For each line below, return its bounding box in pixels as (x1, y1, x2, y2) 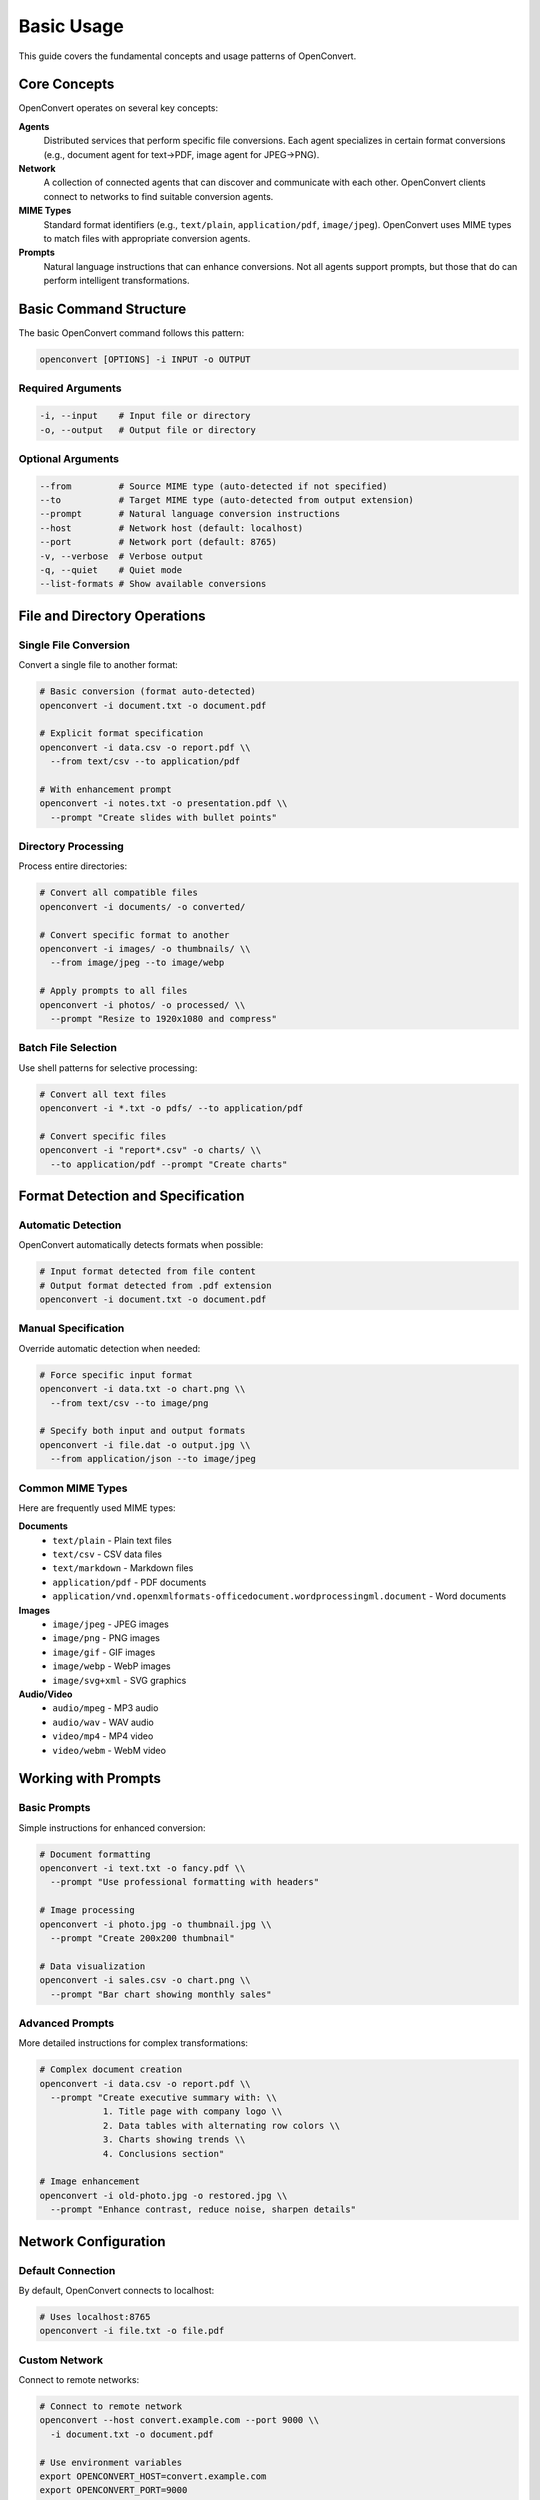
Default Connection (18, 2263, 116, 2277)
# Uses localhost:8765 (39, 2311, 151, 2322)
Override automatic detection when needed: (18, 1342, 201, 1354)
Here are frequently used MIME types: (18, 1501, 176, 1514)
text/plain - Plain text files (52, 1534, 172, 1546)
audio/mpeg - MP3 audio (52, 1702, 159, 1714)
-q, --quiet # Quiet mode (39, 565, 183, 576)
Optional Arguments (18, 451, 120, 465)
